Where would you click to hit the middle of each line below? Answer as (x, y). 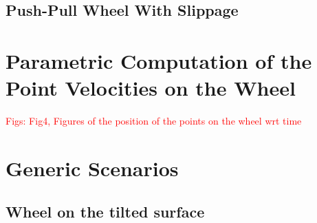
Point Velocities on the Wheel (151, 88)
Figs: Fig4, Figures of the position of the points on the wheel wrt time (154, 121)
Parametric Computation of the (159, 60)
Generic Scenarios (92, 168)
